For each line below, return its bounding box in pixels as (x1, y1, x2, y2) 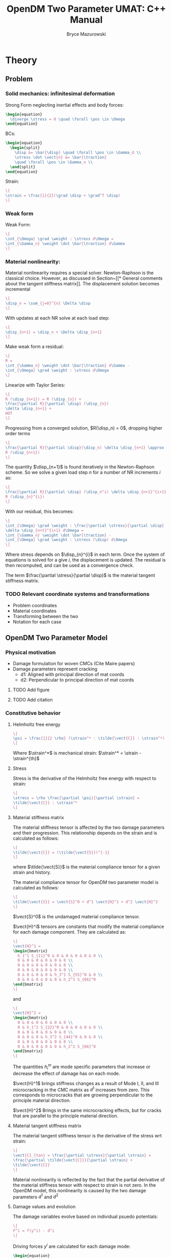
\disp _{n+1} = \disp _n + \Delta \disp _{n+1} (5, 330, 102, 335)
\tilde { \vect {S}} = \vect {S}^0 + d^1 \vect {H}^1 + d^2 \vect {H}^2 (12, 899, 158, 905)
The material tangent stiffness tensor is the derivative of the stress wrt (12, 1133, 162, 1139)
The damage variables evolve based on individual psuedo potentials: (12, 1213, 158, 1220)
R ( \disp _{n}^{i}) (5, 494, 45, 499)
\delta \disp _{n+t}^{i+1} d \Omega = (5, 528, 84, 533)
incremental (5, 286, 31, 293)
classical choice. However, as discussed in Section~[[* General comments (5, 275, 163, 281)
